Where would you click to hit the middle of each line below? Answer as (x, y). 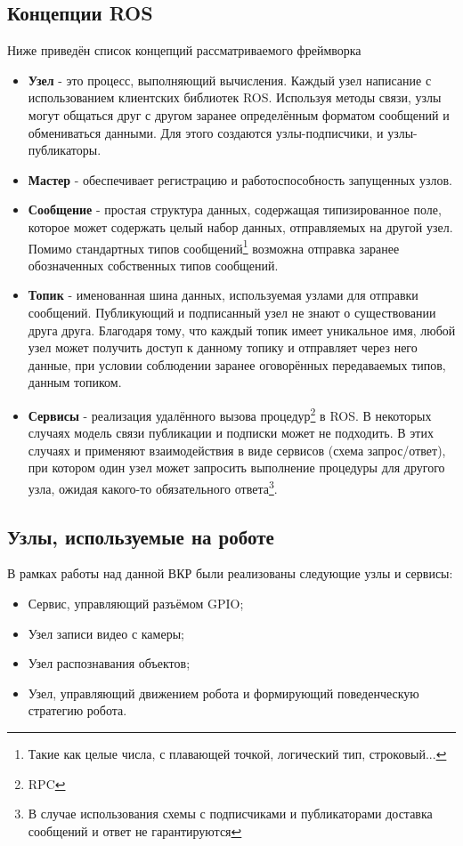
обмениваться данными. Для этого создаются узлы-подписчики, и (206, 132)
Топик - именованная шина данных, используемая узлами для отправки (223, 295)
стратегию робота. (77, 710)
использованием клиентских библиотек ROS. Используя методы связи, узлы (235, 97)
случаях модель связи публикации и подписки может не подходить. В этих (231, 433)
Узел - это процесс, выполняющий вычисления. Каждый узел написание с (230, 80)
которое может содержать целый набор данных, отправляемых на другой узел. (240, 226)
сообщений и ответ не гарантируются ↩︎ (135, 830)
